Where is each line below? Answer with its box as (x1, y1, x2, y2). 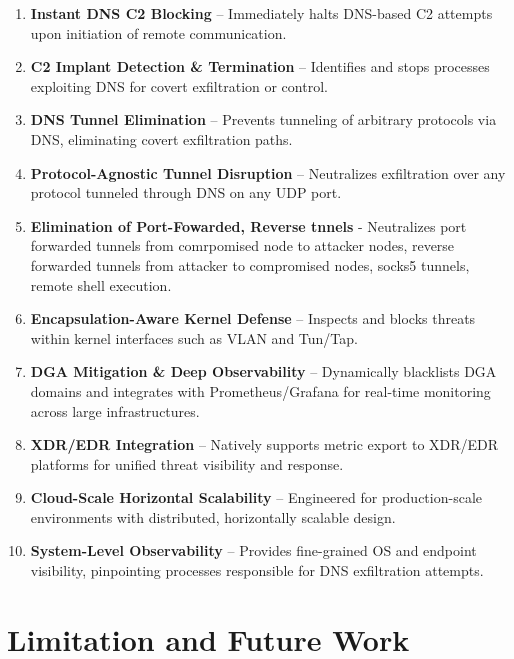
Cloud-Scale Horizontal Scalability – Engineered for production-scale (30, 487, 482, 508)
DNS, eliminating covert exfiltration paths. (30, 128, 293, 149)
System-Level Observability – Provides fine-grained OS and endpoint (30, 540, 477, 561)
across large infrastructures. (30, 400, 200, 421)
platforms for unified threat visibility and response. (30, 453, 344, 474)
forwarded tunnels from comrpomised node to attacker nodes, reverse (30, 235, 455, 256)
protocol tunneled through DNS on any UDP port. (30, 182, 342, 203)
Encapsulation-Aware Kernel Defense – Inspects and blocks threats (30, 308, 476, 329)
